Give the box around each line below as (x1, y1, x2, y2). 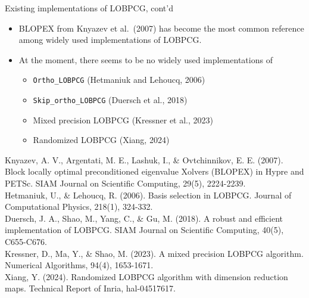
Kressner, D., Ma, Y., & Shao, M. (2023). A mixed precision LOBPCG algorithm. (5, 247, 304, 259)
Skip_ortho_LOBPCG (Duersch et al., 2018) (33, 94, 188, 106)
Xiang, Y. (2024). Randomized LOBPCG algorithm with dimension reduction (5, 270, 288, 283)
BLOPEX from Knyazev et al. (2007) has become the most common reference (18, 21, 304, 34)
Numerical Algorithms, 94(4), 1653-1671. (5, 259, 154, 271)
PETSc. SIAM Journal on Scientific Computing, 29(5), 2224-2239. (5, 177, 246, 190)
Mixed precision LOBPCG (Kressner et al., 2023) (33, 113, 214, 126)
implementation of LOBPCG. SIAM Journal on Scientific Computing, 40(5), (5, 223, 284, 236)
